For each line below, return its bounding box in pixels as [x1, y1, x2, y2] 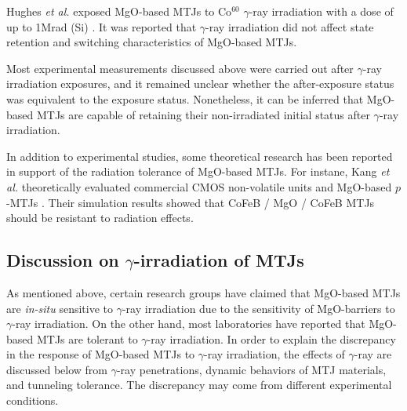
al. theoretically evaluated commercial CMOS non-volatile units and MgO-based [6, 178, 392, 195]
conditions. [6, 392, 59, 409]
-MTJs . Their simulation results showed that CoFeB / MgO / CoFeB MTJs [6, 194, 375, 210]
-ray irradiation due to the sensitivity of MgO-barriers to [122, 300, 395, 316]
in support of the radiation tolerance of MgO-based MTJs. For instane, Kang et [6, 163, 390, 180]
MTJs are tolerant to [36, 330, 138, 347]
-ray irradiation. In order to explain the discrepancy [147, 330, 396, 347]
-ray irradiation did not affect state [205, 18, 374, 35]
